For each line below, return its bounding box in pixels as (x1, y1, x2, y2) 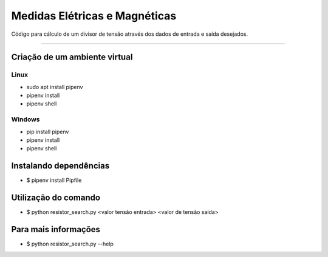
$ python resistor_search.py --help (26, 240, 114, 248)
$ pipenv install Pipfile (26, 176, 82, 184)
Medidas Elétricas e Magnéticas (11, 9, 177, 22)
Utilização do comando (11, 193, 100, 203)
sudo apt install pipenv (26, 83, 83, 90)
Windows (11, 115, 40, 124)
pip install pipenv (26, 128, 69, 135)
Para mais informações (11, 224, 100, 235)
